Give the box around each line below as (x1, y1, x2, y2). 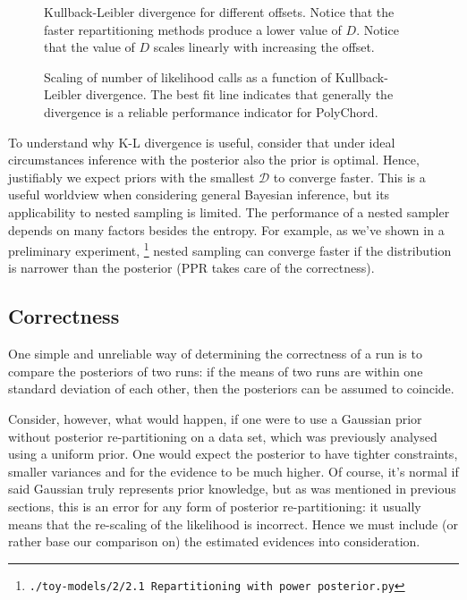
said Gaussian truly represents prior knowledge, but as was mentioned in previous (8, 479, 456, 498)
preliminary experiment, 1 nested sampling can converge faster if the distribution (8, 239, 452, 259)
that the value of (44, 38, 135, 56)
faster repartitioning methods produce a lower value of (44, 20, 342, 38)
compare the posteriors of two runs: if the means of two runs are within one (8, 361, 423, 380)
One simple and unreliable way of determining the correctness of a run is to (8, 344, 422, 363)
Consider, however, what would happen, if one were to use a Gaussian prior (8, 409, 422, 427)
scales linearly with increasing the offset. (153, 38, 375, 56)
